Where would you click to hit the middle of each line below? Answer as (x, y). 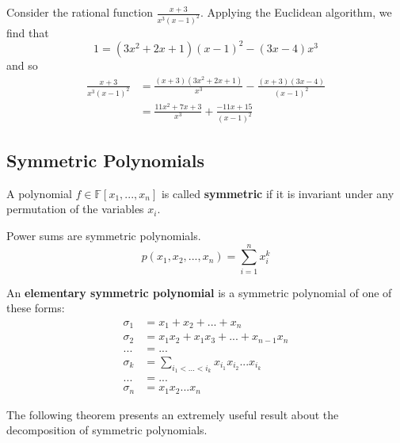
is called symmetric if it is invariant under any (278, 193)
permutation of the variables (75, 209)
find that (28, 32)
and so (22, 65)
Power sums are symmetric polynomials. (104, 235)
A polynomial (39, 193)
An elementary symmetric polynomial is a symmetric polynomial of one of (199, 292)
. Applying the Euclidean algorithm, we (296, 12)
